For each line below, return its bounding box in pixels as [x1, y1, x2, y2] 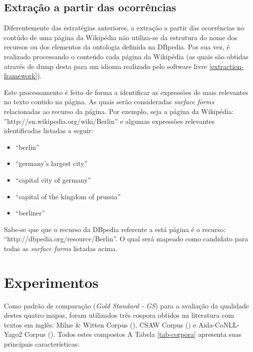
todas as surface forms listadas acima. [4, 243, 118, 253]
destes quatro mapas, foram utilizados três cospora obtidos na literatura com [4, 310, 234, 320]
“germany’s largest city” [15, 158, 88, 168]
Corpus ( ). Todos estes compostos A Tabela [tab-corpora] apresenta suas [24, 329, 242, 339]
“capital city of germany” [15, 174, 91, 185]
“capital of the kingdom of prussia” [15, 191, 121, 201]
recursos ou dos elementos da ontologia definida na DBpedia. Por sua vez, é [4, 42, 230, 52]
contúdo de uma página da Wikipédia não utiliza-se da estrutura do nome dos [4, 32, 237, 42]
